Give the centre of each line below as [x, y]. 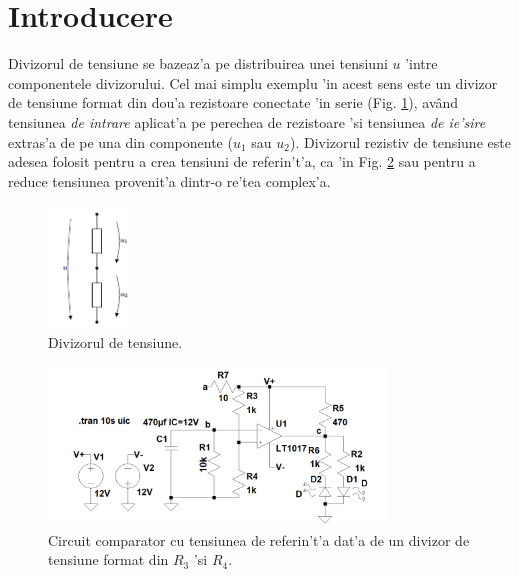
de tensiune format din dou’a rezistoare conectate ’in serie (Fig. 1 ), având [233, 102]
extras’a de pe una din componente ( [120, 141]
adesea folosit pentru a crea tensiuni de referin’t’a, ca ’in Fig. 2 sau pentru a [242, 161]
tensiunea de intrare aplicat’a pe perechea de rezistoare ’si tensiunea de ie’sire [247, 121]
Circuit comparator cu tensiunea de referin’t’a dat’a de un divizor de [259, 539]
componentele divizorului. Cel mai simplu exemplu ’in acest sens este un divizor [253, 82]
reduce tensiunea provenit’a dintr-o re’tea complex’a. [169, 180]
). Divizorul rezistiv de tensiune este [400, 141]
